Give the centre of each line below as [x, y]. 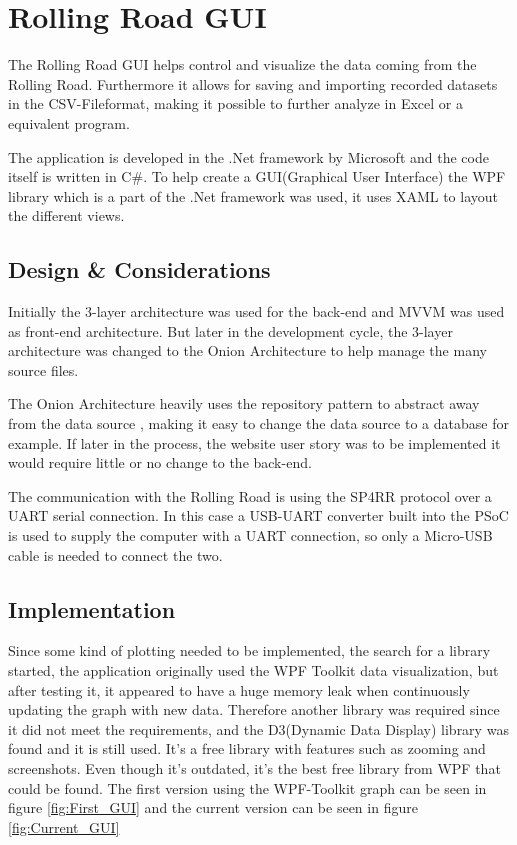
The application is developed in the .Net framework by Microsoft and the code [248, 156]
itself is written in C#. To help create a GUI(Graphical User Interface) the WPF [257, 176]
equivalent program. [69, 122]
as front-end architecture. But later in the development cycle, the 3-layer [230, 330]
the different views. [66, 215]
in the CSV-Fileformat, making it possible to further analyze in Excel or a [235, 103]
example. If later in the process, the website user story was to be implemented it [254, 442]
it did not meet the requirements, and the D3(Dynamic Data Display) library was [258, 728]
